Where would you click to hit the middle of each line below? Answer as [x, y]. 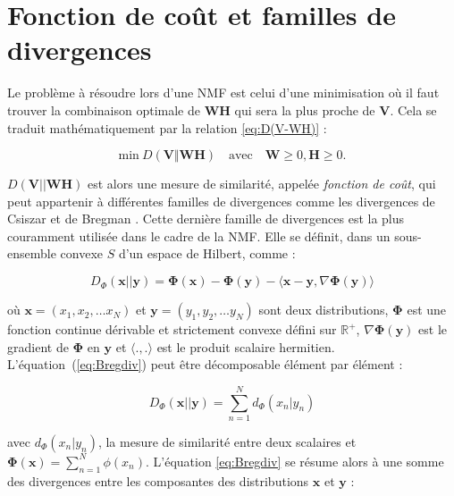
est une [427, 310]
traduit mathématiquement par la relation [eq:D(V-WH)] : [167, 127]
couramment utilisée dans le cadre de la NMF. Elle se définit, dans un [199, 235]
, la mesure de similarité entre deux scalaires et [227, 441]
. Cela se [413, 109]
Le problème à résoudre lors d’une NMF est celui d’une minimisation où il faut [223, 92]
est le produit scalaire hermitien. [246, 346]
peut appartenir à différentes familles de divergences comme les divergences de [221, 201]
